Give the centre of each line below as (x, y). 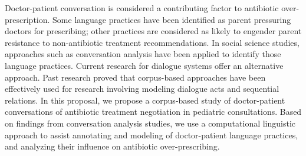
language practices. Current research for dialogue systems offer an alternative (144, 65)
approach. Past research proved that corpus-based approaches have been (135, 77)
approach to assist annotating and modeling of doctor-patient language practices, (152, 135)
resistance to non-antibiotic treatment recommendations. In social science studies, (152, 42)
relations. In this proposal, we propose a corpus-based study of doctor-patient (145, 100)
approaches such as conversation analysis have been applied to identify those (143, 54)
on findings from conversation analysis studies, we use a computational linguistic (150, 123)
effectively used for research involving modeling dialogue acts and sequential (142, 89)
